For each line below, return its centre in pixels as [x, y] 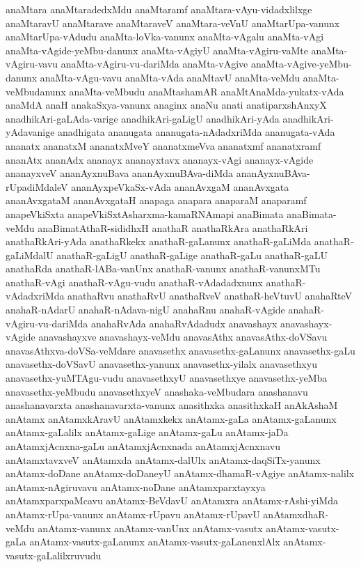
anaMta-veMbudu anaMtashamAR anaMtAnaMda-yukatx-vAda [207, 91]
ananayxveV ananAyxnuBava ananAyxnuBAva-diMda [120, 173]
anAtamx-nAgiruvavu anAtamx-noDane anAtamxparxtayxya [136, 487]
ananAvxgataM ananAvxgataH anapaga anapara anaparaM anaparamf [156, 200]
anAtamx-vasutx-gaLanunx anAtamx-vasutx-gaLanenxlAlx [155, 542]
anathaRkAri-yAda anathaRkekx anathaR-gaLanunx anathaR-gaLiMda [159, 241]
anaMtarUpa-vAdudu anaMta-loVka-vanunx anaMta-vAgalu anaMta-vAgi [165, 37]
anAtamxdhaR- [296, 514]
